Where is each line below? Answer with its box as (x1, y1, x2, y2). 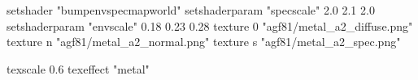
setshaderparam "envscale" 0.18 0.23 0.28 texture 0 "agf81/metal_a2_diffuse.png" (7, 17, 413, 34)
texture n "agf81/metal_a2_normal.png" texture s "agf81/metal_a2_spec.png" (7, 33, 401, 50)
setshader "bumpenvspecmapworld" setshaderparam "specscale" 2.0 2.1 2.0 (7, 2, 375, 18)
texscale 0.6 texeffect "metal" (7, 60, 150, 77)
